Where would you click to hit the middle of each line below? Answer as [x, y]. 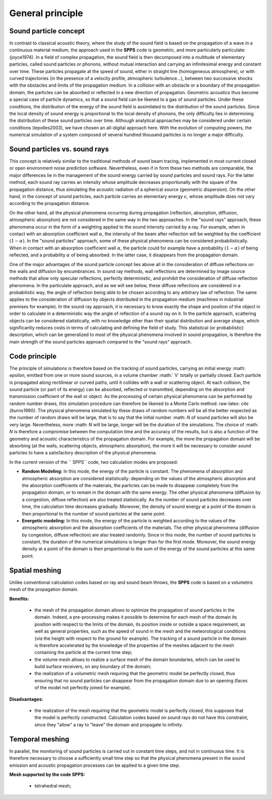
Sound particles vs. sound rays [59, 149]
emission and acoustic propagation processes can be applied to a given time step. [95, 765]
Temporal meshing [39, 739]
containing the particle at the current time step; [83, 652]
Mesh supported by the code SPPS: [47, 774]
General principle [46, 13]
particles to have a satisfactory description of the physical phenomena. [83, 453]
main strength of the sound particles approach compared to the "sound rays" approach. [100, 342]
